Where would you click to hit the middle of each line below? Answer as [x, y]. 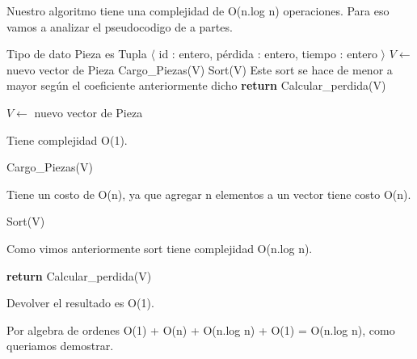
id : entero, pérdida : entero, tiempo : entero [268, 54]
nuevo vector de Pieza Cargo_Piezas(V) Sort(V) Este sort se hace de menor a [200, 69]
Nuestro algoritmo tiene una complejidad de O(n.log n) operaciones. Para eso [198, 11]
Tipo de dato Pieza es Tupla [77, 54]
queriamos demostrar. [60, 346]
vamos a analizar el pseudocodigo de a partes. [120, 26]
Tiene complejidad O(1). [67, 139]
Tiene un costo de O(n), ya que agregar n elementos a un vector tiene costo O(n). [209, 194]
